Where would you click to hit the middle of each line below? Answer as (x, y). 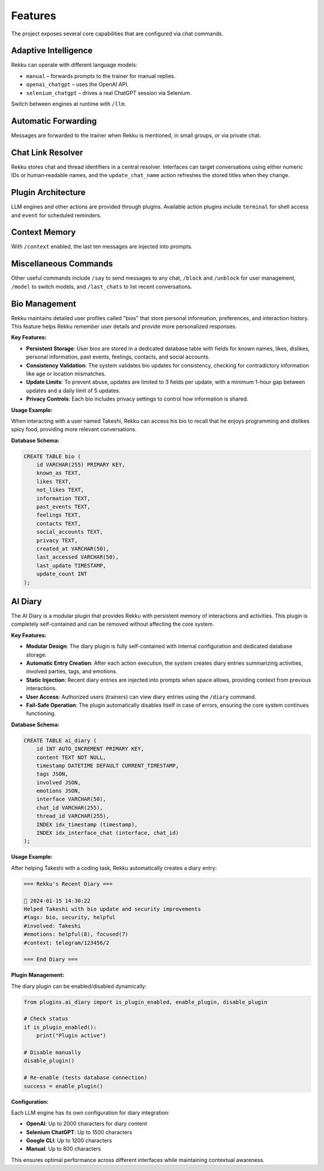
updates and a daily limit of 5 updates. (73, 390)
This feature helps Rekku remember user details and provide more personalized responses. (124, 327)
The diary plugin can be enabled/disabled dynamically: (79, 986)
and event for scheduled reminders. (56, 215)
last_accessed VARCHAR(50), (78, 557)
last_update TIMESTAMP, (71, 565)
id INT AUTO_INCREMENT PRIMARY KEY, (90, 749)
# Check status (46, 1019)
